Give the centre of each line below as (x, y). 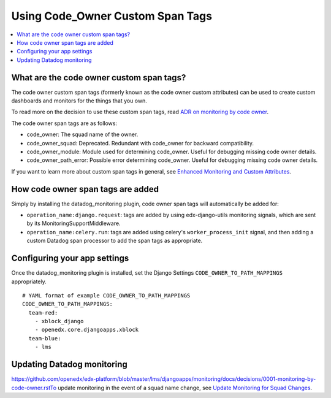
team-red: (43, 312)
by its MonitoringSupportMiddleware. (74, 223)
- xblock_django (59, 321)
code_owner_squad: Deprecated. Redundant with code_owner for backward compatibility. (140, 143)
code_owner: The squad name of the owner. (82, 134)
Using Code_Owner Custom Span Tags (112, 16)
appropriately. (29, 281)
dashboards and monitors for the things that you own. (79, 101)
